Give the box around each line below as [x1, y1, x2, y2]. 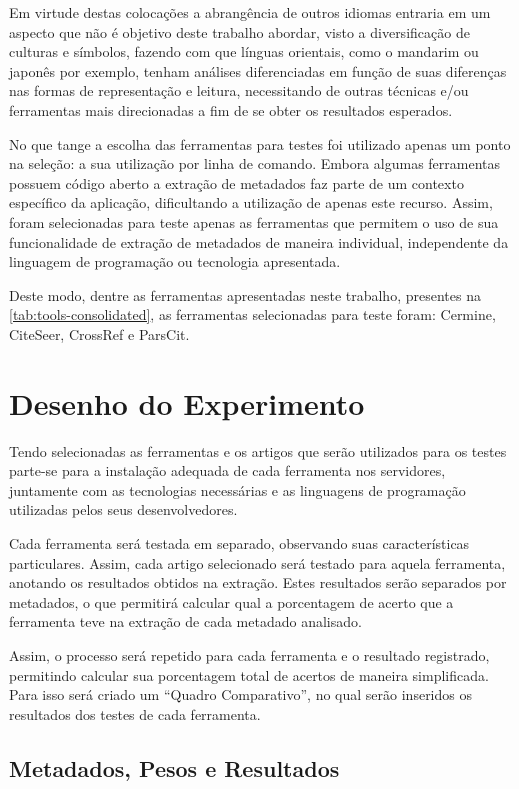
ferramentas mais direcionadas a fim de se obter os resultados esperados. [9, 99, 453, 120]
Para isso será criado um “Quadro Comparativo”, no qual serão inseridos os [9, 684, 472, 705]
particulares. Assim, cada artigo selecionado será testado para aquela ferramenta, [9, 552, 506, 573]
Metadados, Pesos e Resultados [9, 752, 340, 783]
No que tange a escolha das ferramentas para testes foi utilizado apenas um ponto [9, 133, 511, 154]
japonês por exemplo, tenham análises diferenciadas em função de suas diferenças [9, 60, 507, 81]
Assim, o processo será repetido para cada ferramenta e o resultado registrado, [9, 644, 490, 665]
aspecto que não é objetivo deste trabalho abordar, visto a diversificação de [9, 21, 470, 42]
